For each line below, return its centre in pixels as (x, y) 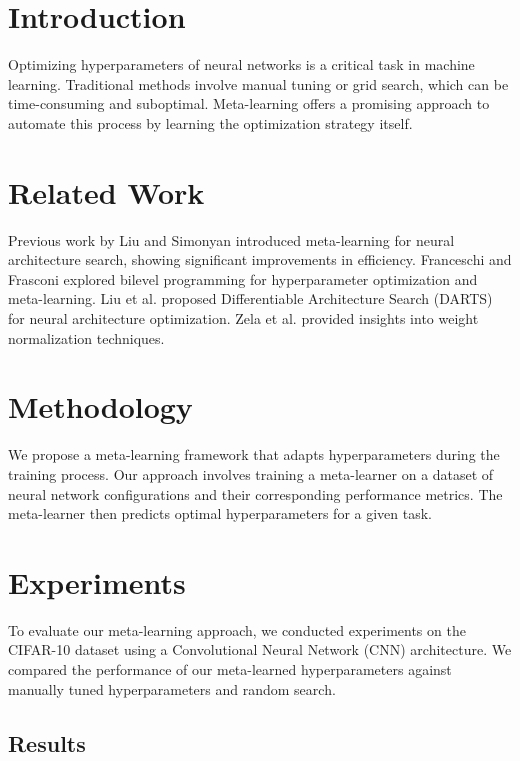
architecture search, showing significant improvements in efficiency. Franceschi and (260, 259)
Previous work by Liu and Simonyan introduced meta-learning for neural (231, 239)
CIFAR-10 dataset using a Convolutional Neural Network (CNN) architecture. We (260, 649)
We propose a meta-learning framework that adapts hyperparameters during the (254, 454)
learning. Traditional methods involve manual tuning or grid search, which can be (258, 83)
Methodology (100, 406)
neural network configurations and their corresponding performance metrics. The (255, 493)
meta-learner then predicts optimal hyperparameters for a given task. (220, 513)
